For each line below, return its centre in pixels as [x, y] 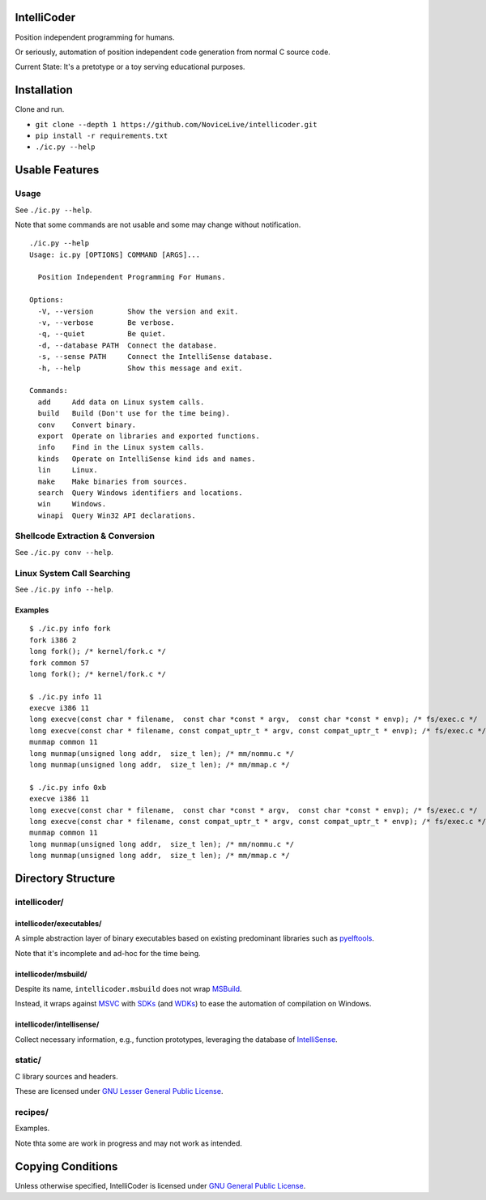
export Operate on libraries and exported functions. [149, 436]
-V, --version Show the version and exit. [138, 311]
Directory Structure [65, 878]
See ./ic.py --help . [53, 210]
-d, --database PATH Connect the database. [128, 345]
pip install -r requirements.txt [102, 135]
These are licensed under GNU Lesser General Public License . [119, 1091]
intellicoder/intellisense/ [57, 1024]
